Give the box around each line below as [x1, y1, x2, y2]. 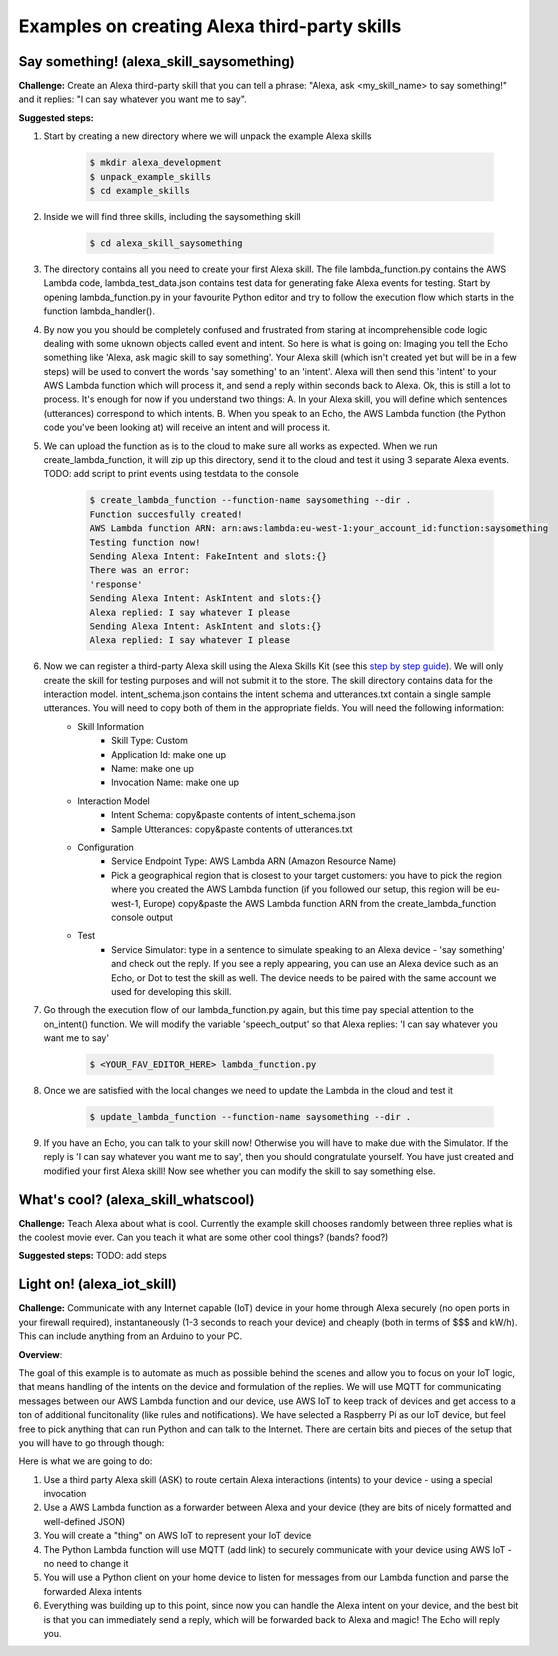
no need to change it [43, 1558, 129, 1570]
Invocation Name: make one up [111, 776, 240, 789]
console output [111, 911, 174, 923]
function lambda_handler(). [43, 305, 155, 317]
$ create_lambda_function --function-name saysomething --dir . [89, 495, 412, 506]
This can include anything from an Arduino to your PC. [18, 1330, 243, 1342]
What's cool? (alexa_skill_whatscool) [18, 1191, 255, 1208]
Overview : [18, 1348, 63, 1360]
